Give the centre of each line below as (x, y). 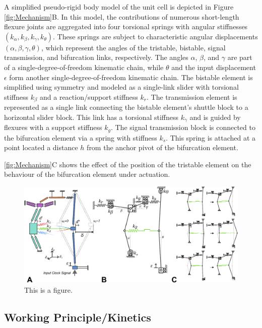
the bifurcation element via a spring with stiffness (81, 137)
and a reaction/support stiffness (89, 96)
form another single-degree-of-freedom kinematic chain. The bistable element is (131, 77)
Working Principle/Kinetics (78, 317)
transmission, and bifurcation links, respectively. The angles (96, 57)
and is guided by (215, 117)
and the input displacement (214, 67)
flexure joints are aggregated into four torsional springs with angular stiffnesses (126, 26)
